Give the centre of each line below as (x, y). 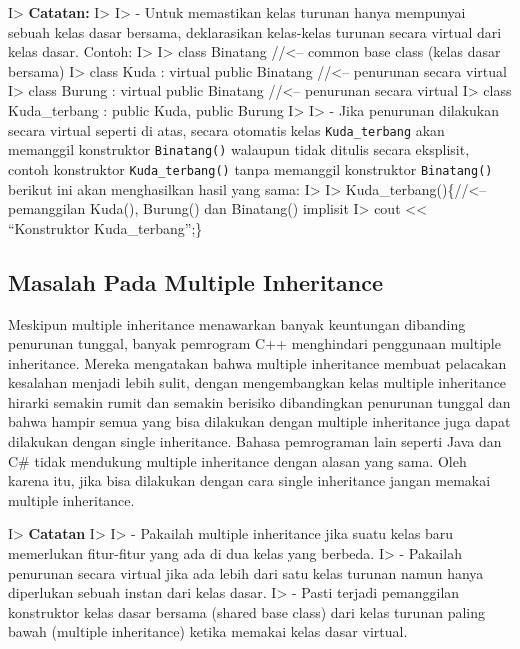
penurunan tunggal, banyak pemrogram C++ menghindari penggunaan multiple (254, 343)
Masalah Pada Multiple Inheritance (196, 281)
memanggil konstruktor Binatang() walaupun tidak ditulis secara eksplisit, (239, 149)
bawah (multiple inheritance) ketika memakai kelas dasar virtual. (208, 631)
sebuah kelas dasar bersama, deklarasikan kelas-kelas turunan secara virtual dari (255, 31)
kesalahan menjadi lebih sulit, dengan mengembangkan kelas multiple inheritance (257, 382)
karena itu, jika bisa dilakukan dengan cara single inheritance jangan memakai (249, 480)
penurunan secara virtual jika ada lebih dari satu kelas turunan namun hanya (246, 572)
